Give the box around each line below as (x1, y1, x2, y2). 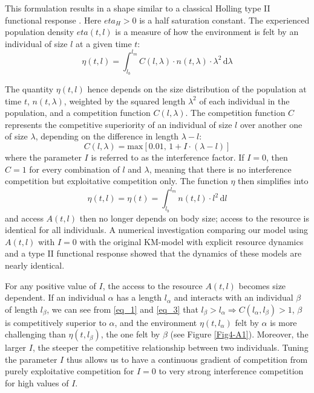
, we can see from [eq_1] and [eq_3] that (47, 302, 198, 315)
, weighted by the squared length (64, 94, 186, 107)
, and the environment (114, 316, 197, 328)
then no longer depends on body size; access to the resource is (79, 211, 310, 224)
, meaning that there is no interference (149, 162, 292, 175)
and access (5, 211, 44, 224)
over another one (240, 118, 303, 130)
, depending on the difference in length (35, 130, 179, 142)
